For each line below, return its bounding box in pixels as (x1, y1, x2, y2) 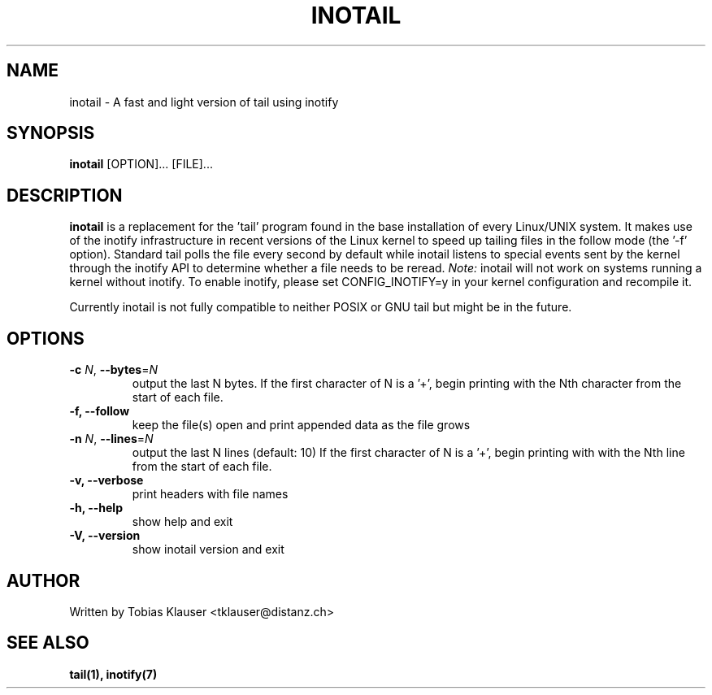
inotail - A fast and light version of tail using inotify (69, 94, 339, 109)
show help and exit (132, 515, 233, 529)
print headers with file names (132, 487, 289, 502)
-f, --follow (69, 404, 130, 419)
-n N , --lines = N (69, 432, 154, 446)
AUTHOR (7, 570, 80, 591)
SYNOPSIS (7, 123, 95, 144)
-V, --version (69, 528, 141, 543)
